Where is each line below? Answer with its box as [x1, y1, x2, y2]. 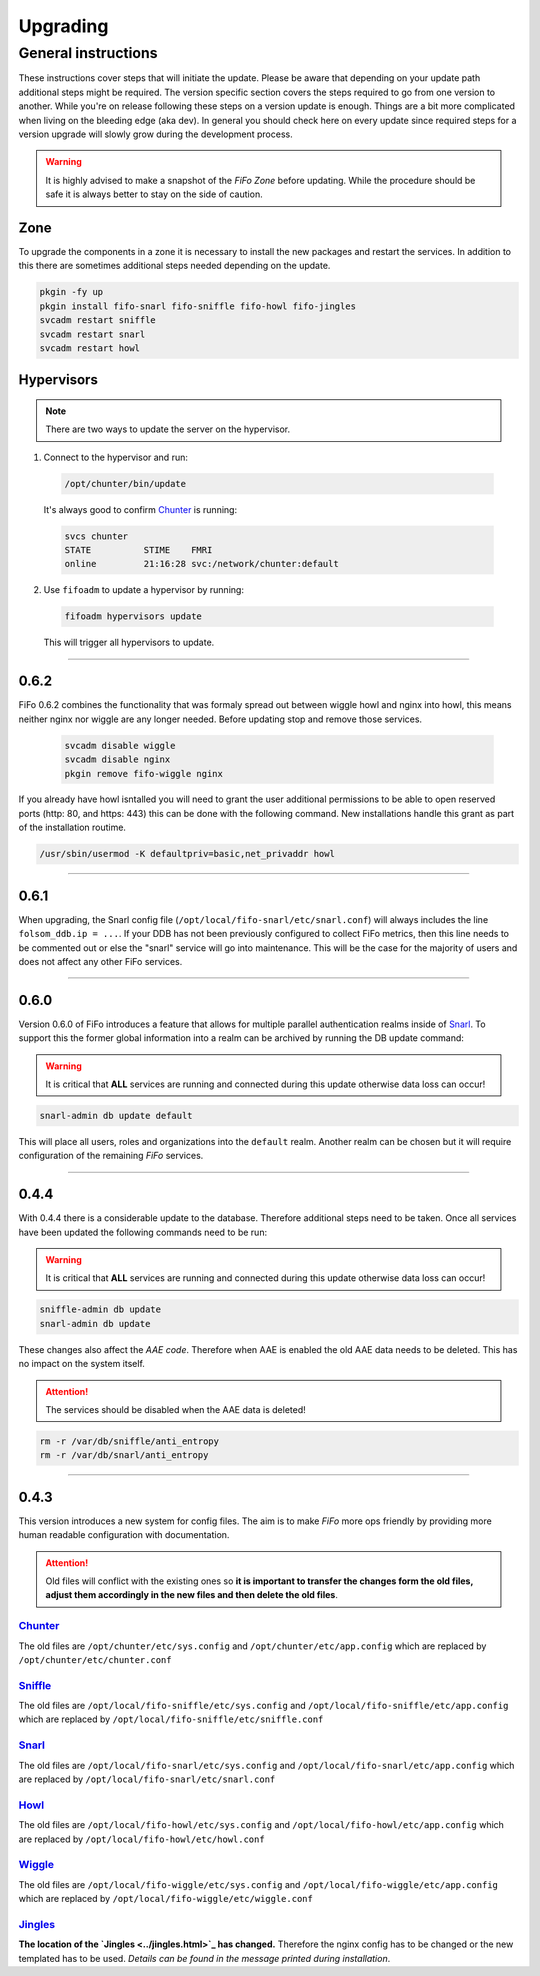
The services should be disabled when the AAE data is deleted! [45, 1403, 306, 1415]
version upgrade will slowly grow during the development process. [18, 128, 294, 140]
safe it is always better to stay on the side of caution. [45, 188, 264, 200]
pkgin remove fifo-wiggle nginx [64, 768, 224, 779]
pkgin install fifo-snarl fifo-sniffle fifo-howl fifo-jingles [39, 300, 357, 312]
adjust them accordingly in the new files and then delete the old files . [45, 1589, 339, 1601]
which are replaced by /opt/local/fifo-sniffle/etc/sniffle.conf [18, 1713, 324, 1725]
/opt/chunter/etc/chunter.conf [18, 1654, 172, 1665]
